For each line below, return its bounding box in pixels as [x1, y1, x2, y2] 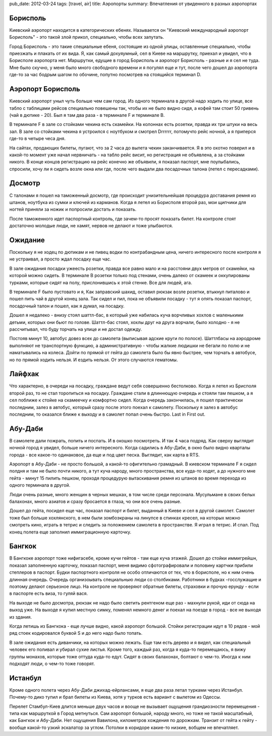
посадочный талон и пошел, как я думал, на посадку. [9, 303, 125, 309]
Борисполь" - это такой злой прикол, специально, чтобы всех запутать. [9, 34, 164, 40]
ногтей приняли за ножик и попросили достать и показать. [9, 207, 137, 213]
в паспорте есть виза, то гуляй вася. [9, 590, 88, 596]
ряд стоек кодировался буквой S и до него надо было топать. [9, 630, 143, 636]
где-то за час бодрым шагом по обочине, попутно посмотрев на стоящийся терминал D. [9, 72, 201, 78]
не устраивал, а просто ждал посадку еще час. [9, 256, 112, 262]
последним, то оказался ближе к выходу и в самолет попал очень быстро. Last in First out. [9, 411, 206, 417]
